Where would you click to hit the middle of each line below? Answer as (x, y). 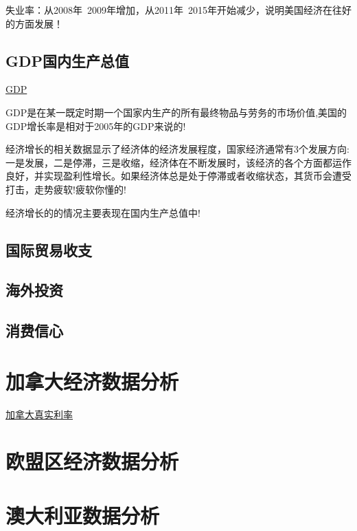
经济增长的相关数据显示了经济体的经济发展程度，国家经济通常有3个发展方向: (177, 149)
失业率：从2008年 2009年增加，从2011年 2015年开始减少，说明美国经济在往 (174, 10)
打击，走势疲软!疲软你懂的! (66, 189)
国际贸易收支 (49, 249)
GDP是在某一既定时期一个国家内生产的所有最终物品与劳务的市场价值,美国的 (176, 112)
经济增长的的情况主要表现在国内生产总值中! (103, 212)
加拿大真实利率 (39, 414)
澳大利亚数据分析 (83, 515)
